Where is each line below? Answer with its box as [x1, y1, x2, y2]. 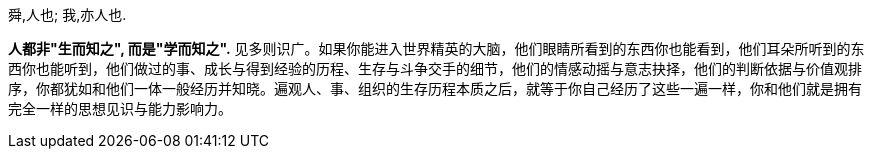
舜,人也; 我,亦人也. [8, 6, 127, 23]
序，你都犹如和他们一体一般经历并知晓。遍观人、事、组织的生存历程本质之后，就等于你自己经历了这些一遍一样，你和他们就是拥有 [8, 80, 862, 97]
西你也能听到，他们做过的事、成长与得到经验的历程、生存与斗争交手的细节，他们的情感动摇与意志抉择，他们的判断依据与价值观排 [8, 60, 862, 77]
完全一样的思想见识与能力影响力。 [8, 100, 232, 117]
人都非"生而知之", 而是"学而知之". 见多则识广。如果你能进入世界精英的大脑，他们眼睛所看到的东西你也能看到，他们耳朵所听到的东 [8, 40, 865, 57]
